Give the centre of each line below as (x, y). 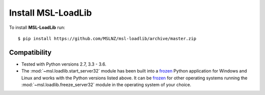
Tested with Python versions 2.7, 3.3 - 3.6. (64, 64)
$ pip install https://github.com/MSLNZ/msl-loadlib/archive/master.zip (107, 38)
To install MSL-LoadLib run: (37, 27)
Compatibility (30, 52)
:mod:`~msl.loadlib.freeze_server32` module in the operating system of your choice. (106, 85)
